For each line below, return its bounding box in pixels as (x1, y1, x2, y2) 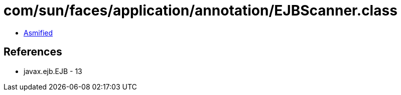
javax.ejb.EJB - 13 (24, 66, 82, 75)
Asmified (24, 28, 53, 37)
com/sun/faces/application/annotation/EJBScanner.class (4, 2, 397, 19)
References (4, 45, 62, 58)
